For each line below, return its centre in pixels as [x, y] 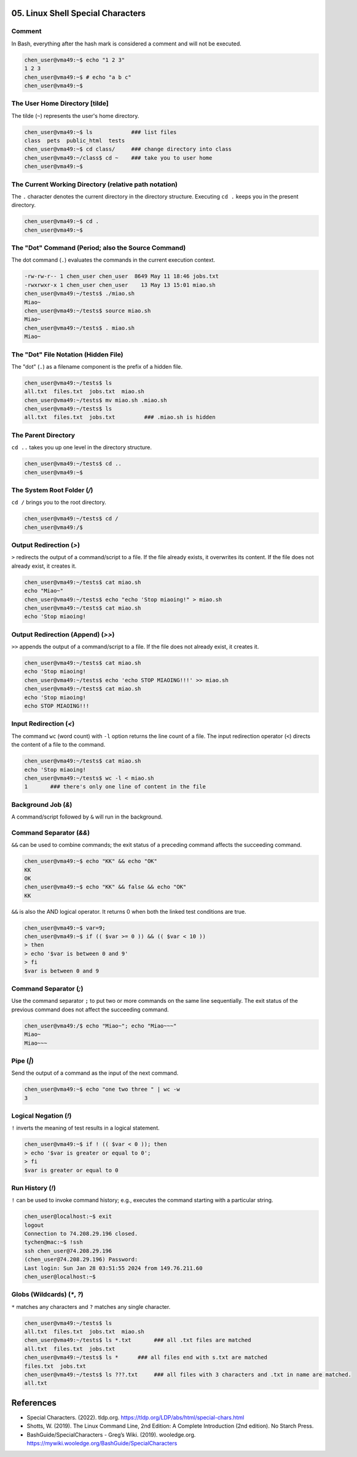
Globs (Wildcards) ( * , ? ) [47, 1295]
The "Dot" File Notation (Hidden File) [67, 355]
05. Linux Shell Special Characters [78, 13]
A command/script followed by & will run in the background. [87, 817]
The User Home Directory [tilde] [60, 103]
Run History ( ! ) [34, 1188]
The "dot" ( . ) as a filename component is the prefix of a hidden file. [97, 366]
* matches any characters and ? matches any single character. [91, 1306]
